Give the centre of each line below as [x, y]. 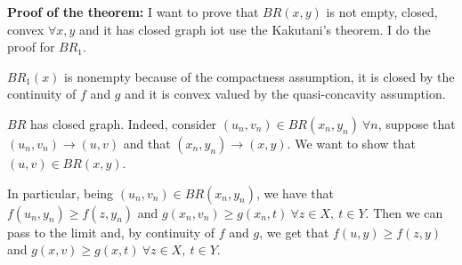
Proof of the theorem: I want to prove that [133, 12]
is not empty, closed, [382, 12]
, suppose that [417, 123]
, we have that [295, 193]
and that [147, 143]
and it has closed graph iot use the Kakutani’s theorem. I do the [255, 29]
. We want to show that [351, 143]
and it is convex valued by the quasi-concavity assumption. [285, 94]
